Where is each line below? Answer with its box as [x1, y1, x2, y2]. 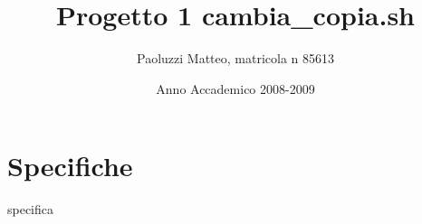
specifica [7, 200, 54, 219]
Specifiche [7, 147, 133, 184]
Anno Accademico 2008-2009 [156, 79, 315, 98]
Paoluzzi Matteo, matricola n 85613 [136, 49, 334, 68]
